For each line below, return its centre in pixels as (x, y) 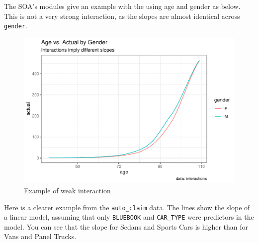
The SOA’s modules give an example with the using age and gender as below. (122, 6)
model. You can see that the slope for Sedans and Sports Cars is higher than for (126, 226)
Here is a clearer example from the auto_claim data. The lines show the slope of (127, 207)
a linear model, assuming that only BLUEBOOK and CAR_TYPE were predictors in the (129, 217)
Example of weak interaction (67, 190)
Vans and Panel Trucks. (40, 236)
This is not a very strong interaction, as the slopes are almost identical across (122, 16)
